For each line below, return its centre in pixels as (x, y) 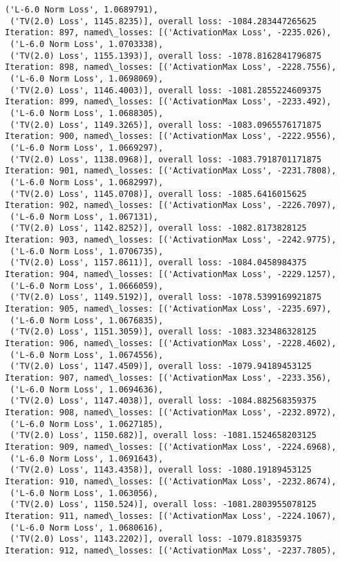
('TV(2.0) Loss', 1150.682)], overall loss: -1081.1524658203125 (163, 436)
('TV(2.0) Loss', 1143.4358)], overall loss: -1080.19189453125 (161, 470)
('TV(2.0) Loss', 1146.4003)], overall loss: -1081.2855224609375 (166, 90)
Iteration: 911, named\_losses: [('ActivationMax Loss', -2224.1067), (171, 516)
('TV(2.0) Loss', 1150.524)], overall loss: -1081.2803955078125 (163, 505)
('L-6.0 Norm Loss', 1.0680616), (87, 527)
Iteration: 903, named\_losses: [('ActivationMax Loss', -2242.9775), (171, 240)
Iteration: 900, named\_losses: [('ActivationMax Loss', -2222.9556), (171, 136)
